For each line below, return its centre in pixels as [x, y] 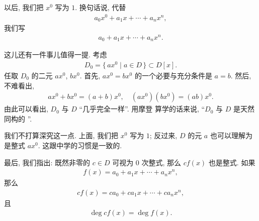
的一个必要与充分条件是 [173, 76]
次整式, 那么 [161, 162]
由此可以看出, [26, 109]
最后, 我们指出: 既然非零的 [47, 162]
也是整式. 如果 [232, 162]
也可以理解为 [231, 135]
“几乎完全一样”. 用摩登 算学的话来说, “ [142, 109]
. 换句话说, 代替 [101, 7]
